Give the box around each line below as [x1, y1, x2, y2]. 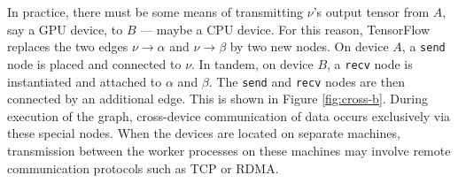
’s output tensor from [313, 3, 430, 20]
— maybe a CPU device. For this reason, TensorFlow [140, 19, 431, 38]
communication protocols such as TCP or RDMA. [7, 158, 279, 177]
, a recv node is [327, 54, 413, 72]
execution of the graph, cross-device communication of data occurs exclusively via [7, 106, 451, 125]
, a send [401, 37, 446, 56]
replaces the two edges [7, 37, 128, 56]
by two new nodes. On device [229, 37, 389, 56]
